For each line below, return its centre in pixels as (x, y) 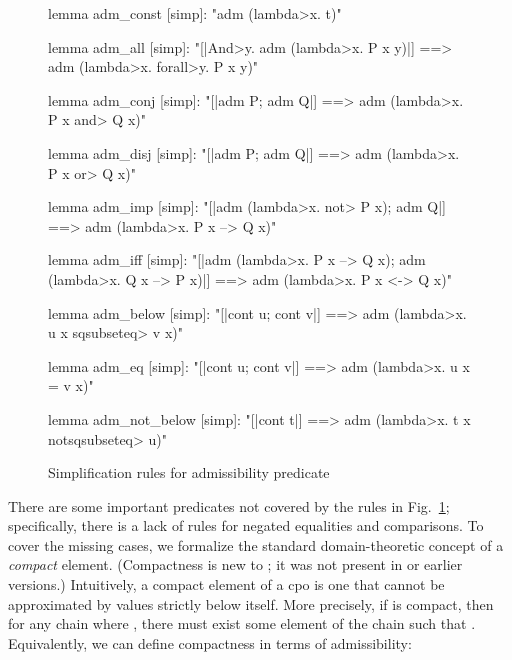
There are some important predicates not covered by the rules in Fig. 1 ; (229, 505)
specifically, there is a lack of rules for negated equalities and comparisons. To (246, 525)
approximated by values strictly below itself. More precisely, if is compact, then (251, 603)
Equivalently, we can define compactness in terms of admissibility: (210, 642)
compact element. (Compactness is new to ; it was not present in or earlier (235, 564)
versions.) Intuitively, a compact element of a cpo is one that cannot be (226, 584)
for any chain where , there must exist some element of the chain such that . (242, 623)
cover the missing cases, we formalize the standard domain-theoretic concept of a (256, 544)
